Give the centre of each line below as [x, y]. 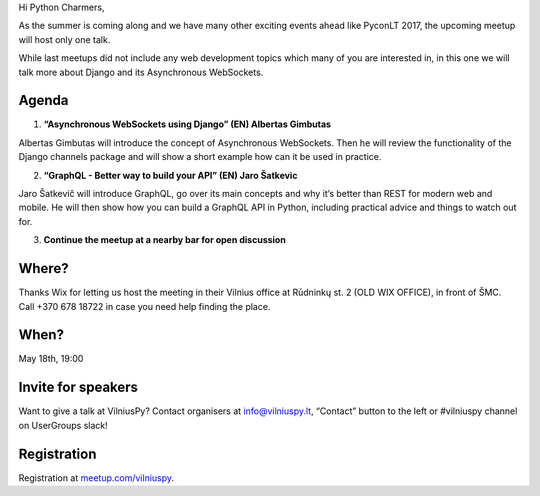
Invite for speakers [78, 387]
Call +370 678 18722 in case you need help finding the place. [144, 306]
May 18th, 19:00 [51, 359]
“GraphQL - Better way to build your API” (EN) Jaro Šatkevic [170, 175]
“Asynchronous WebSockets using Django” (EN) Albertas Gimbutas [187, 124]
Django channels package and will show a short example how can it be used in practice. [200, 157]
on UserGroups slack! [63, 425]
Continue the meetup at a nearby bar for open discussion [165, 240]
